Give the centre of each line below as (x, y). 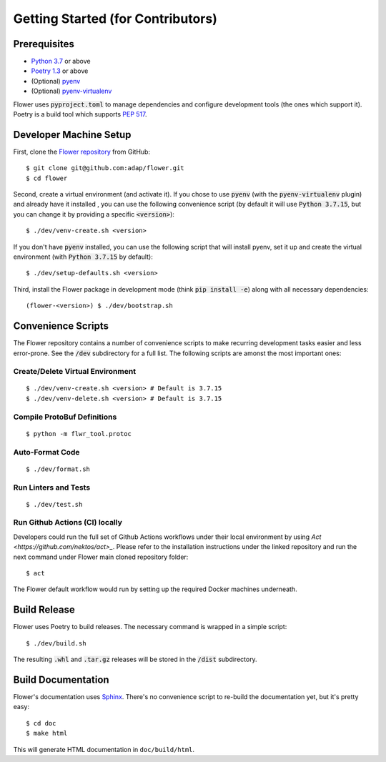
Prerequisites (44, 44)
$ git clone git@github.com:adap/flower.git (105, 168)
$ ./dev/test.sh (54, 504)
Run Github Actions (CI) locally (68, 523)
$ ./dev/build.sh (56, 643)
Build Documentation (61, 679)
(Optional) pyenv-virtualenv (71, 91)
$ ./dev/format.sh (58, 469)
